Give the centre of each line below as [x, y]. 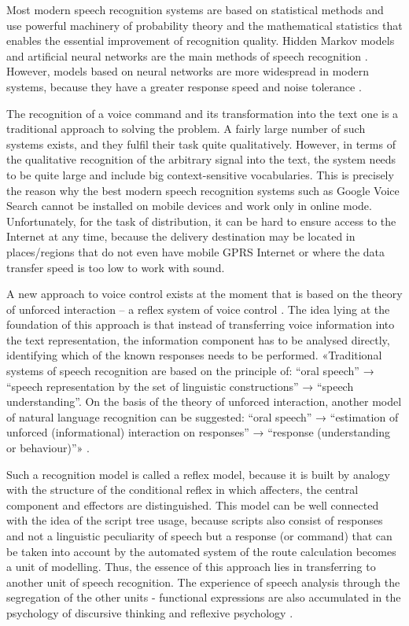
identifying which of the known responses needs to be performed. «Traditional [194, 355]
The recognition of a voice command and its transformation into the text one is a [203, 113]
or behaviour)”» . [48, 448]
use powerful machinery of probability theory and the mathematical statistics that [204, 25]
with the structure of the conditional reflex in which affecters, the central [182, 490]
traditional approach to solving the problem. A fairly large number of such [186, 129]
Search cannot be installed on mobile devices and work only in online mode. [189, 206]
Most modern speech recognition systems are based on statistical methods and [195, 9]
